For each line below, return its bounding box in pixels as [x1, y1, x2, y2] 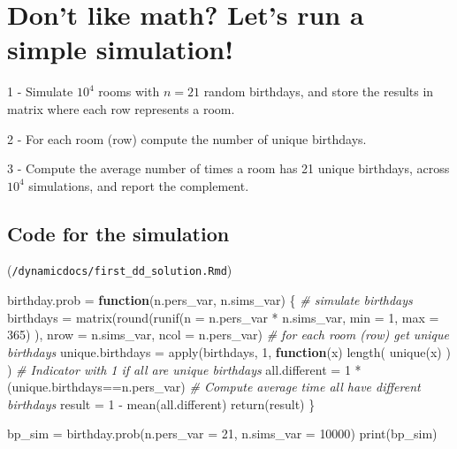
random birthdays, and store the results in [203, 82, 434, 101]
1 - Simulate [7, 82, 73, 101]
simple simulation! [7, 31, 234, 67]
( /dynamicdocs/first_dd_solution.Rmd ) [7, 261, 232, 279]
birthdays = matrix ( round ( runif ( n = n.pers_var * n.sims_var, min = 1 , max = [7, 308, 439, 326]
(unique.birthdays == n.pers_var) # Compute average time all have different [7, 377, 421, 396]
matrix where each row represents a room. [7, 99, 235, 118]
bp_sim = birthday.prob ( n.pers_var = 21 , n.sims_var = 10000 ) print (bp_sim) [7, 424, 438, 443]
